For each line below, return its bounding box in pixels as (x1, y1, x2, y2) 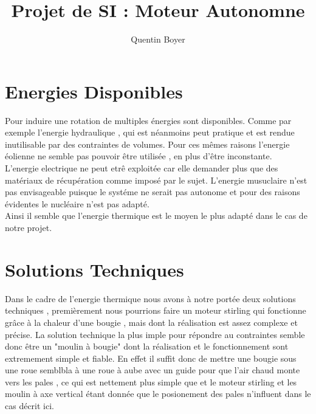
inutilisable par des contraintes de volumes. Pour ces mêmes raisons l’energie (5, 137, 290, 150)
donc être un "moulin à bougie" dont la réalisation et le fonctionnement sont (5, 340, 289, 353)
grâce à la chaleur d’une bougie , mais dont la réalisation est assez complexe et (5, 316, 298, 328)
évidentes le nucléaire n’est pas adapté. (5, 197, 149, 210)
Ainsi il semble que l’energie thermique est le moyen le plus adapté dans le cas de (5, 209, 307, 222)
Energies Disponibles (5, 78, 183, 103)
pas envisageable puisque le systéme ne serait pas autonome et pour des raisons (5, 185, 300, 198)
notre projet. (5, 221, 52, 233)
